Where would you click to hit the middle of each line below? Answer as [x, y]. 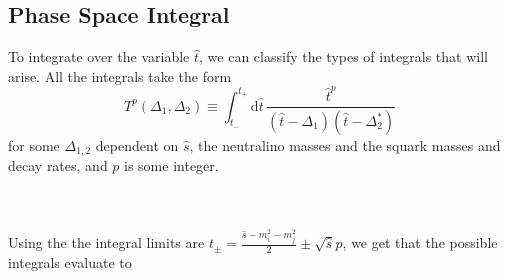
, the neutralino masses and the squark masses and [345, 145]
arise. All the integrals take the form [120, 75]
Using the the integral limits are [106, 242]
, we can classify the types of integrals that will [343, 56]
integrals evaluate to [70, 261]
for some [34, 145]
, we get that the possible [420, 242]
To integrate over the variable [99, 56]
